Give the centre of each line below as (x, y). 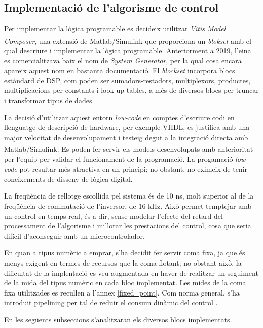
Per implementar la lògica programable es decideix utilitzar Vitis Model (115, 29)
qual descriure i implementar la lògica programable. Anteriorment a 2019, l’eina (128, 51)
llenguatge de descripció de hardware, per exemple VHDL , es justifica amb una (127, 127)
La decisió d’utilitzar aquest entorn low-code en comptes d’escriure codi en (119, 117)
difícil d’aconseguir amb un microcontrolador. (74, 235)
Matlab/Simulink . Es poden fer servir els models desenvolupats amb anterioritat (129, 149)
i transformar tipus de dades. (49, 100)
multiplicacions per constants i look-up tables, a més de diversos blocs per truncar (131, 90)
